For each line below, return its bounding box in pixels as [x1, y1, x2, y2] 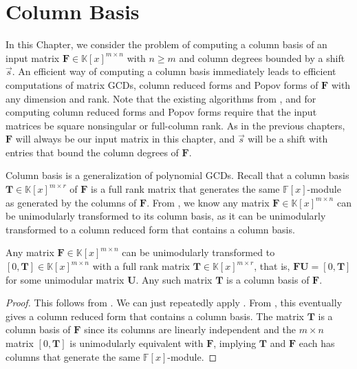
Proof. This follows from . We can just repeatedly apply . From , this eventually [6, 295, 343, 310]
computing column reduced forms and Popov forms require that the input [6, 105, 317, 119]
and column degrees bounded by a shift [179, 50, 345, 65]
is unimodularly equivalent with [69, 336, 204, 350]
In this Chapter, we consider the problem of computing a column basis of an [6, 37, 327, 52]
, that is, [254, 259, 290, 273]
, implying [213, 336, 257, 350]
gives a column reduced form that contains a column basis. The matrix [6, 308, 305, 323]
